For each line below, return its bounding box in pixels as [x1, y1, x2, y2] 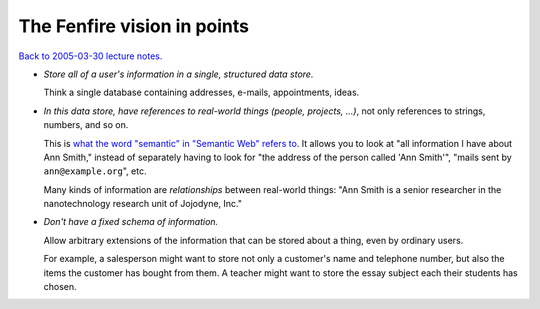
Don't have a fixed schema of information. [43, 216, 219, 228]
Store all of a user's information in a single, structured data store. [43, 68, 314, 80]
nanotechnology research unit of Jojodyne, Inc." [43, 198, 243, 210]
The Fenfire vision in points [18, 15, 250, 37]
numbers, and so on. [43, 119, 129, 131]
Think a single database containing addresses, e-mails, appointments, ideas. [43, 86, 360, 99]
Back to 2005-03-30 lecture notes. [18, 50, 163, 62]
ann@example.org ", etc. [43, 165, 147, 177]
